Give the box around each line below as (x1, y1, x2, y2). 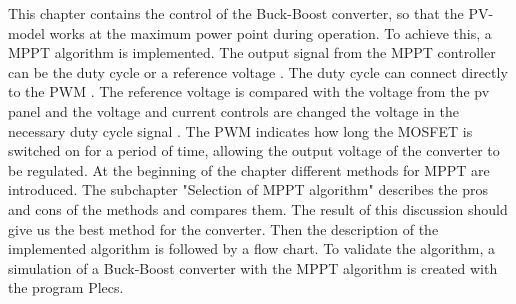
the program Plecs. (8, 277, 124, 298)
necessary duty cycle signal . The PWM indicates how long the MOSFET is (8, 120, 473, 141)
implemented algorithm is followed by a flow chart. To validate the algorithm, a (8, 238, 496, 259)
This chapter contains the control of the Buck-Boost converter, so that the (8, 3, 464, 23)
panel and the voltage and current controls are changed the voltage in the (8, 100, 459, 121)
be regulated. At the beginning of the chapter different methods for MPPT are (8, 159, 490, 180)
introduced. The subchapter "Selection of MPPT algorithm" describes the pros (8, 179, 489, 200)
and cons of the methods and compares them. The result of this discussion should (8, 198, 508, 219)
